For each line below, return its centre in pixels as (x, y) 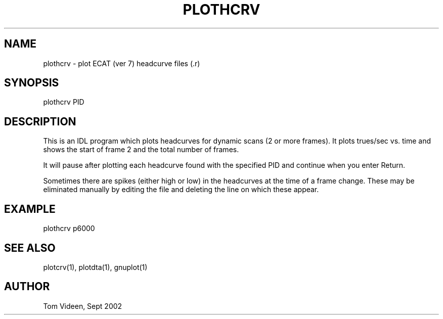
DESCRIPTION (40, 121)
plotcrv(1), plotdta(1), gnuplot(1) (95, 267)
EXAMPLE (30, 209)
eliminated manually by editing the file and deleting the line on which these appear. (181, 190)
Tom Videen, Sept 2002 (83, 306)
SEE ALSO (30, 248)
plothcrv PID (64, 102)
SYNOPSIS (32, 83)
